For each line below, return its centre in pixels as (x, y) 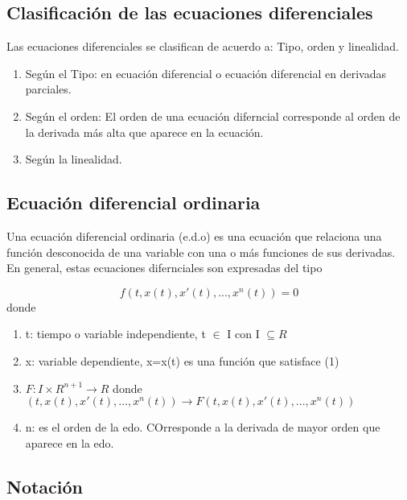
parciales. (48, 89)
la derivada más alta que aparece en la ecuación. (144, 132)
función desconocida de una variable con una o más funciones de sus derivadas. (201, 252)
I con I (243, 334)
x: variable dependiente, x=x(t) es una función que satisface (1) (182, 360)
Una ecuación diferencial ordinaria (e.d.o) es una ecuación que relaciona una (194, 236)
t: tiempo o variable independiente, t (115, 334)
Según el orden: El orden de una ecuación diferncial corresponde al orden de (213, 116)
